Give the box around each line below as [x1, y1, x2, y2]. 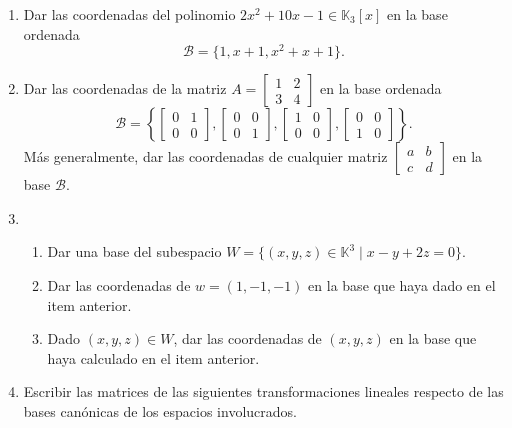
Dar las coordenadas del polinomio [23, 4, 236, 24]
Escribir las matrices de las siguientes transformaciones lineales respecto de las [23, 381, 504, 402]
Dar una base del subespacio [47, 241, 222, 262]
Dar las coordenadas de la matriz [23, 78, 227, 99]
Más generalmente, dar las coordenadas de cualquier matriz [23, 146, 388, 167]
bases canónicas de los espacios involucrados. [23, 401, 297, 422]
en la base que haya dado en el [308, 275, 496, 296]
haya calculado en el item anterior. [47, 347, 260, 368]
